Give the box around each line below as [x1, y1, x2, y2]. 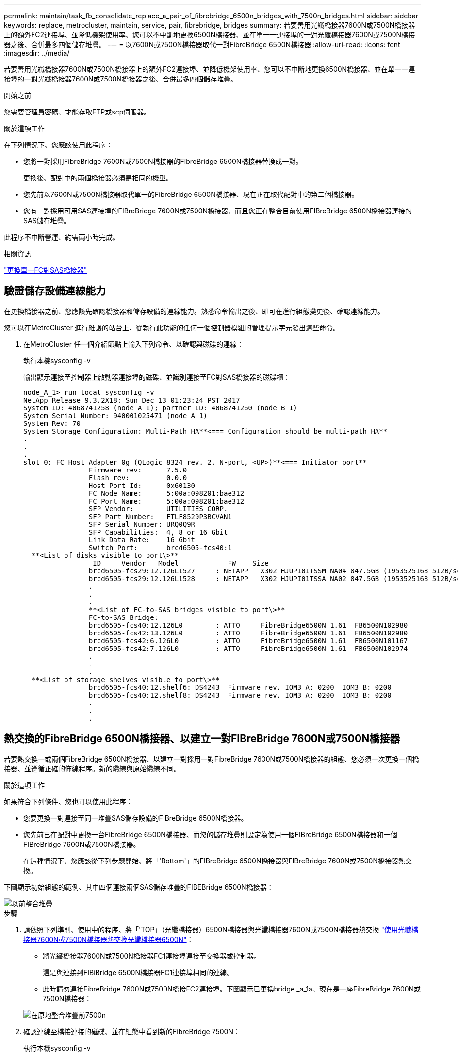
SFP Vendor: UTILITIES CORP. [88, 504, 228, 513]
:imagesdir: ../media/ [4, 49, 70, 57]
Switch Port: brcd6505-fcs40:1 [88, 543, 232, 552]
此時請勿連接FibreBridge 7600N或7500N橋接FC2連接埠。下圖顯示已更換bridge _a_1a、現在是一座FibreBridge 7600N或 [43, 984, 421, 993]
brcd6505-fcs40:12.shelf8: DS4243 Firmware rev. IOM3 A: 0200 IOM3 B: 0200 [88, 691, 392, 699]
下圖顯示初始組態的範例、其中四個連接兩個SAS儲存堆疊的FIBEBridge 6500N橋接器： [4, 882, 274, 891]
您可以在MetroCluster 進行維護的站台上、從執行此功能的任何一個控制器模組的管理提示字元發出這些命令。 [4, 323, 340, 332]
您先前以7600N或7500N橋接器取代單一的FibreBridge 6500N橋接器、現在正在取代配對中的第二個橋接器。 [23, 190, 359, 198]
